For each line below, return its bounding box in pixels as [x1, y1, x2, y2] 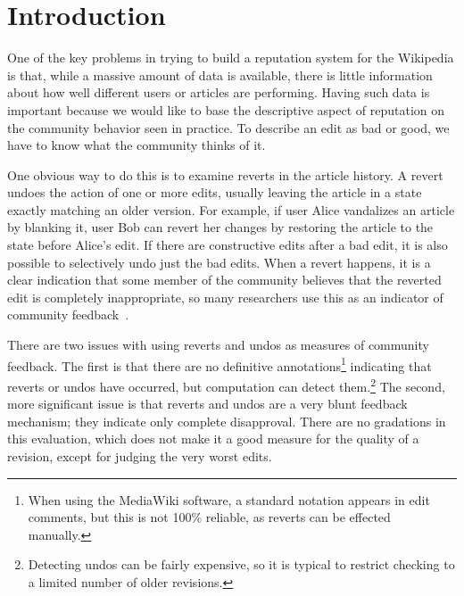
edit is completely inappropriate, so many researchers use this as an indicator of [7, 287, 443, 306]
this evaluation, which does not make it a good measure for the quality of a [7, 429, 419, 448]
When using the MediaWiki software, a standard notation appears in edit [28, 490, 430, 509]
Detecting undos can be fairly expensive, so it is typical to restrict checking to [28, 555, 455, 574]
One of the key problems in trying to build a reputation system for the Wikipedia [7, 48, 454, 67]
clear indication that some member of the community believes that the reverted [7, 270, 442, 289]
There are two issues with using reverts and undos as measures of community [7, 335, 429, 354]
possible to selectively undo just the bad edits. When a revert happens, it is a [7, 252, 431, 271]
